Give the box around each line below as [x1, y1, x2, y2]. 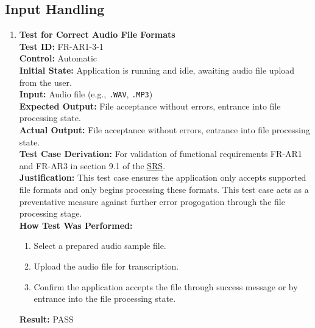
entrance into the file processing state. [34, 292, 176, 305]
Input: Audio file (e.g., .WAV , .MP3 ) [19, 88, 153, 100]
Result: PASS [19, 312, 74, 325]
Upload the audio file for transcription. [34, 259, 179, 272]
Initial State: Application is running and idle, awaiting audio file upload [19, 63, 295, 76]
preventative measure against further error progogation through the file [19, 195, 285, 208]
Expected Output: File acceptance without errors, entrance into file [19, 99, 281, 112]
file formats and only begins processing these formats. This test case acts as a [19, 183, 309, 195]
